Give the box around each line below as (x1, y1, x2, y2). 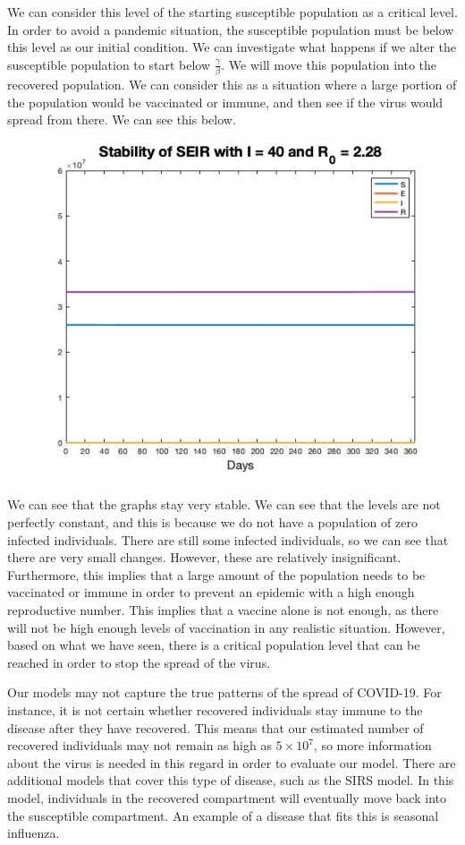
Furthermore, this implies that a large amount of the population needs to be (7, 565, 426, 584)
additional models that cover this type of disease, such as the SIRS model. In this (7, 771, 454, 790)
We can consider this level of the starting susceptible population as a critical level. (7, 3, 458, 21)
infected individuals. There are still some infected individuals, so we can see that (7, 530, 449, 549)
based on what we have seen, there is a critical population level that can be (7, 636, 420, 654)
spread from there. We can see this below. (7, 110, 236, 129)
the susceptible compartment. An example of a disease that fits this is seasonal (7, 806, 439, 824)
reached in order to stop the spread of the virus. (7, 653, 271, 671)
